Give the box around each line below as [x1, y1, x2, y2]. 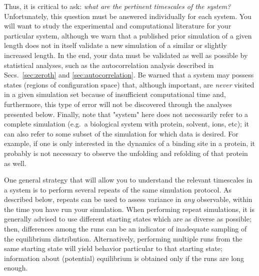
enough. [4, 262, 28, 273]
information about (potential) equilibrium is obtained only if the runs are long [4, 252, 244, 263]
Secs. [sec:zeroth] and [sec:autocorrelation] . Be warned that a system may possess [4, 69, 254, 80]
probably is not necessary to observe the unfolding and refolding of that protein [4, 147, 248, 158]
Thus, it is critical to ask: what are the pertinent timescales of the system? [4, 1, 231, 11]
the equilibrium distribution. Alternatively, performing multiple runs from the [4, 233, 242, 243]
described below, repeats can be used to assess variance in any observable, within [4, 194, 252, 204]
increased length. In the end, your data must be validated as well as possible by [4, 49, 248, 60]
